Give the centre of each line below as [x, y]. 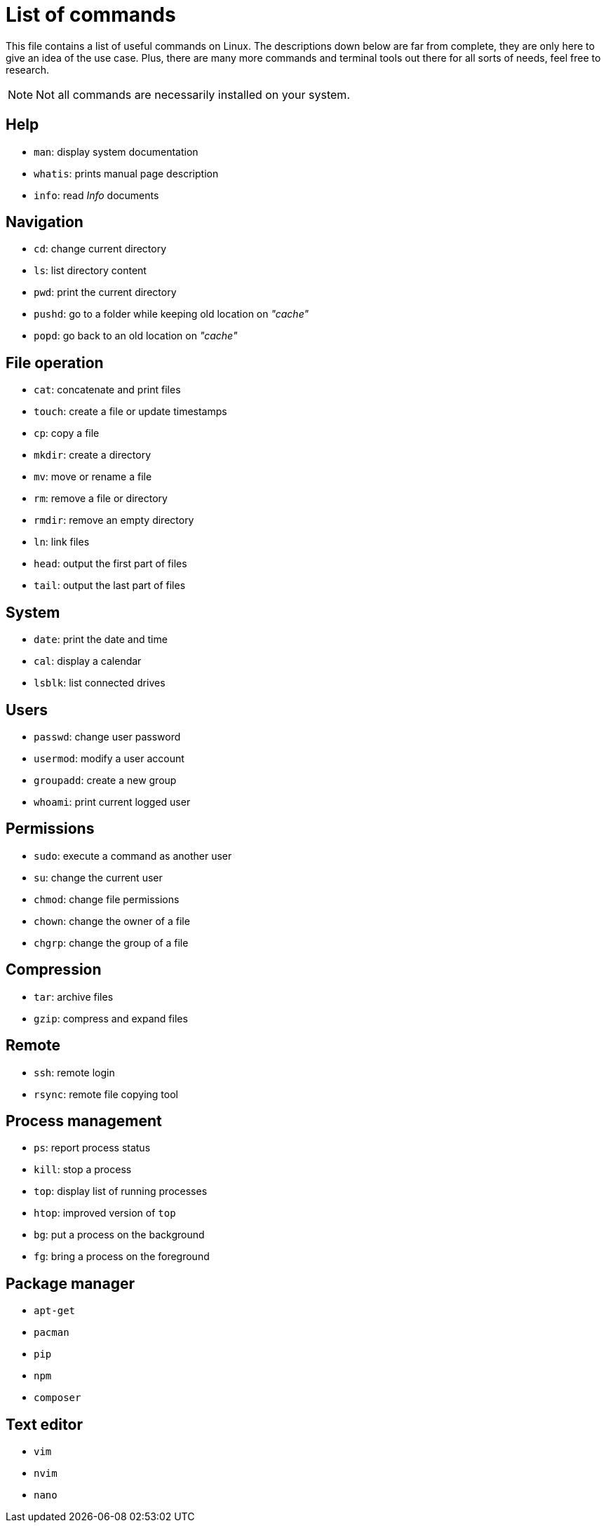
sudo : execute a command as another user [133, 856]
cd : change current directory [100, 249]
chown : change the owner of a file [112, 921]
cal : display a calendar [88, 661]
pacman [52, 1333]
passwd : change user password [107, 736]
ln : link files [62, 542]
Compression [54, 970]
